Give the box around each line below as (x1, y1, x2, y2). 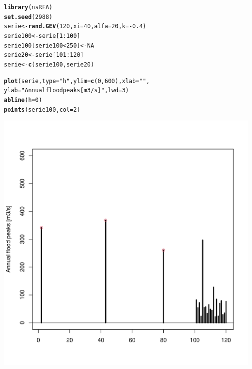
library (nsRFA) (4, 4, 53, 11)
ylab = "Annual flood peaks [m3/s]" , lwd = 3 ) (4, 87, 129, 94)
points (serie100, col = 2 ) (4, 106, 80, 113)
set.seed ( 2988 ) (4, 13, 53, 20)
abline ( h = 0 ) (4, 96, 42, 103)
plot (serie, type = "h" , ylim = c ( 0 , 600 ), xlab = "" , (4, 77, 150, 84)
